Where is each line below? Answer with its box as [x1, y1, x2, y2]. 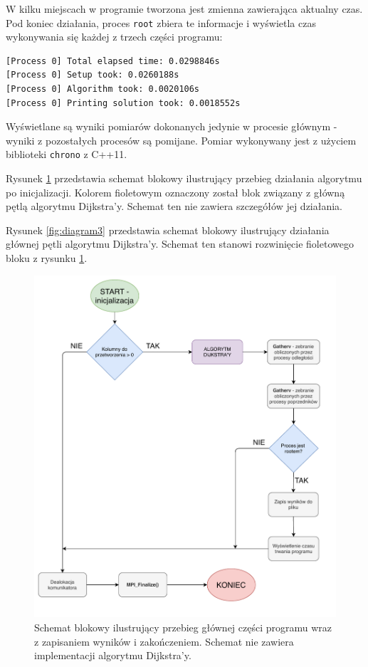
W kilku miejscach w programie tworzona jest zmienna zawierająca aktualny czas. [6, 1, 363, 16]
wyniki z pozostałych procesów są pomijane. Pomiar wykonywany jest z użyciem [6, 132, 357, 147]
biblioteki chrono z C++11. [6, 147, 127, 162]
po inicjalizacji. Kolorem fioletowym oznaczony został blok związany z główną [6, 184, 345, 199]
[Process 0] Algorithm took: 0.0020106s [6, 84, 200, 95]
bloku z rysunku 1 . [6, 251, 88, 266]
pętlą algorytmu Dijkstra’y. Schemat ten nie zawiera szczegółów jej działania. [6, 199, 343, 214]
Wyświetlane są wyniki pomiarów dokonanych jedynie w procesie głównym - [6, 119, 337, 134]
